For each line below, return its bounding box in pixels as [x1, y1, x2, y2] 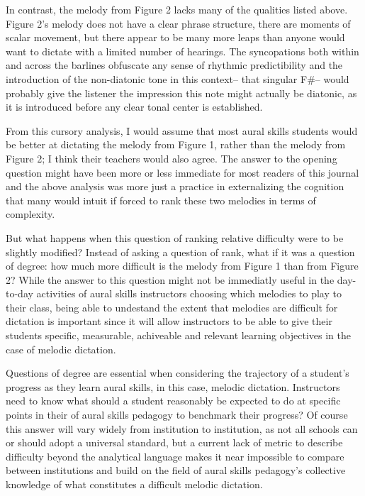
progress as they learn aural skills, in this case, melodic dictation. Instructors [6, 379, 340, 394]
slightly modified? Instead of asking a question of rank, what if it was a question [6, 244, 355, 259]
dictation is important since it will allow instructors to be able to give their [6, 314, 332, 329]
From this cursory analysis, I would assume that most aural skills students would [6, 123, 358, 138]
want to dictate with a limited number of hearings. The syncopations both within [6, 43, 359, 58]
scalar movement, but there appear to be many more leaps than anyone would [6, 30, 345, 45]
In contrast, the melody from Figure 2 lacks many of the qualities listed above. [6, 2, 348, 16]
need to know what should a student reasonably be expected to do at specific [6, 393, 341, 408]
